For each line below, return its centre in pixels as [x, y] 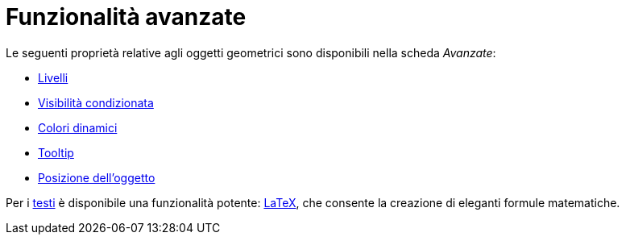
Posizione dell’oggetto [97, 177]
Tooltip [56, 152]
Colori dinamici [78, 127]
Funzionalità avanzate [126, 17]
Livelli [53, 77]
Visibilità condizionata [96, 102]
